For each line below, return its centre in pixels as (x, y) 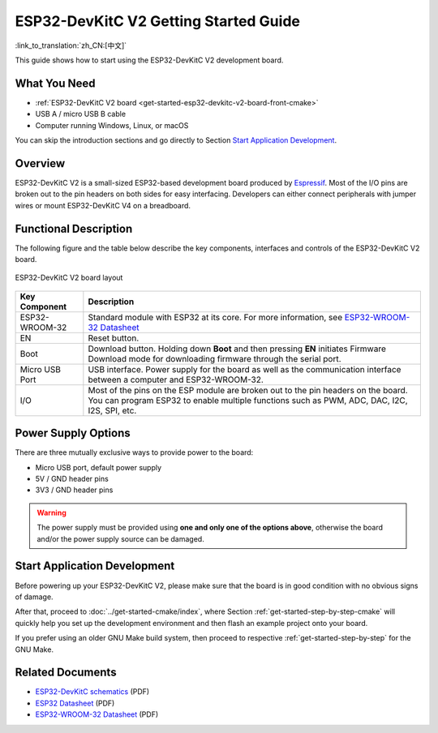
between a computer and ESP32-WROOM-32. (176, 379)
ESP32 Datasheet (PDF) (75, 703)
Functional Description (74, 228)
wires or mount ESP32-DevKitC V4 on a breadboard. (103, 205)
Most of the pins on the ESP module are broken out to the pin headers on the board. (248, 390)
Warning (52, 512)
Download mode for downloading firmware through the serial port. (215, 358)
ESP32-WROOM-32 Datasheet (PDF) (97, 714)
